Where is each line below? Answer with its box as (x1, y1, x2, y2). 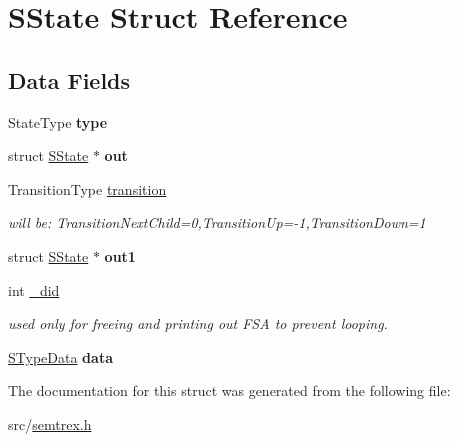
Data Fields (8, 64, 131, 95)
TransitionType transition (8, 178, 167, 199)
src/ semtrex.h (8, 413, 92, 434)
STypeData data (8, 346, 113, 367)
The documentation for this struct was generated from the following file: (8, 380, 451, 401)
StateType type (8, 111, 108, 132)
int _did (8, 279, 60, 300)
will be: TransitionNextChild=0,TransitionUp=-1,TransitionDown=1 (8, 212, 426, 233)
